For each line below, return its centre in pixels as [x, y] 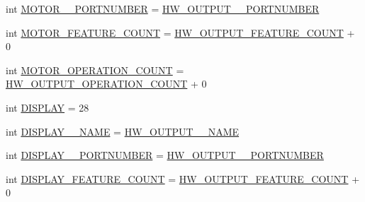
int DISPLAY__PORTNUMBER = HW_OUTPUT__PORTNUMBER [165, 155]
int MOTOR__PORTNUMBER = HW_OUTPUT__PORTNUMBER [163, 8]
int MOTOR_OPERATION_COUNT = [95, 70]
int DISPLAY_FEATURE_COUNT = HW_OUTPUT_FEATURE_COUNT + [183, 178]
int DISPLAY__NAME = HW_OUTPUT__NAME [123, 131]
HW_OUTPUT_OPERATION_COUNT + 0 [106, 84]
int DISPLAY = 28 [47, 107]
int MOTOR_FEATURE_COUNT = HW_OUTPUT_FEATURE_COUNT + [180, 32]
